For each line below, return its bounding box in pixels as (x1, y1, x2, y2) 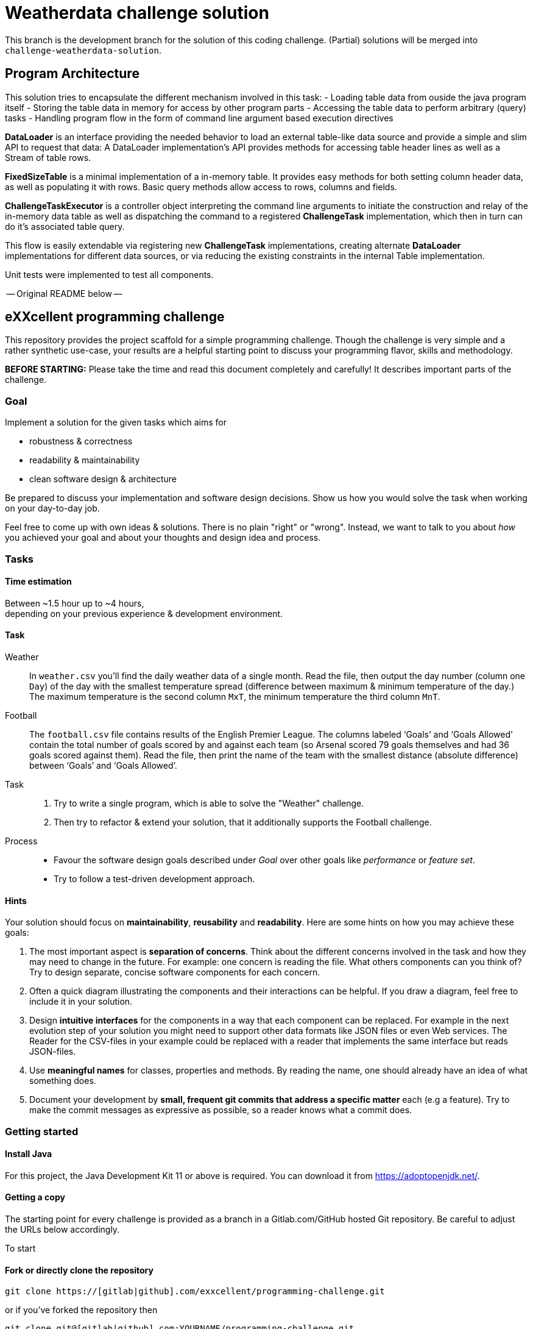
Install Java (5, 1149, 52, 1160)
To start (5, 1243, 36, 1254)
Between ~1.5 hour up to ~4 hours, (5, 597, 144, 608)
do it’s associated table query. (5, 221, 125, 232)
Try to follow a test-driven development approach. (54, 874, 255, 884)
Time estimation (5, 576, 72, 587)
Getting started (5, 1125, 79, 1138)
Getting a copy (5, 1192, 65, 1203)
